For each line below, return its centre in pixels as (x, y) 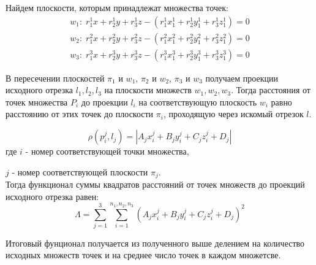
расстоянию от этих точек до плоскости (80, 114)
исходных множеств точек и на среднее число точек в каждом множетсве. (143, 255)
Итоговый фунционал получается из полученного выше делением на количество (155, 243)
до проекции (104, 102)
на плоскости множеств (148, 90)
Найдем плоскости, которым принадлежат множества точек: (117, 7)
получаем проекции (242, 78)
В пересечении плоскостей (55, 78)
